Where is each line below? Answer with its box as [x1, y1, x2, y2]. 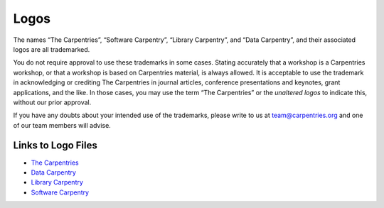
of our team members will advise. [13, 121, 112, 129]
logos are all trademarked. [13, 45, 90, 53]
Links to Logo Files [13, 139, 97, 152]
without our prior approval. [13, 98, 92, 106]
